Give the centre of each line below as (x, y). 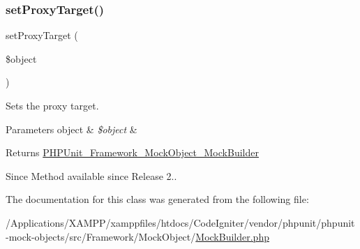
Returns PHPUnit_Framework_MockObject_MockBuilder (132, 152)
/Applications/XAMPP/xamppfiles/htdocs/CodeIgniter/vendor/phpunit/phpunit (180, 222)
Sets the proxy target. (52, 105)
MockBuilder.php (232, 236)
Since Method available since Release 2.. (91, 175)
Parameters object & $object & (72, 129)
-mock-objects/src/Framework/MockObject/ (101, 236)
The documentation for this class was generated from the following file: (157, 199)
